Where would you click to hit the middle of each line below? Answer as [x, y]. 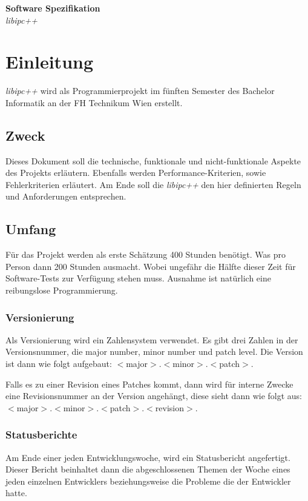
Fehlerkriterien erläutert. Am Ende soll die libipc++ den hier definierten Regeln [153, 184]
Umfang [31, 229]
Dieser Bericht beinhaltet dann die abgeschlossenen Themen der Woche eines [148, 469]
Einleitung [50, 62]
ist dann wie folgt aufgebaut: [59, 364]
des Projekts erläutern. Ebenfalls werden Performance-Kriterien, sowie [136, 173]
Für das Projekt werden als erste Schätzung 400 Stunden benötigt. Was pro [146, 254]
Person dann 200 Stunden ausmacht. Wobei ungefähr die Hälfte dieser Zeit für [151, 266]
